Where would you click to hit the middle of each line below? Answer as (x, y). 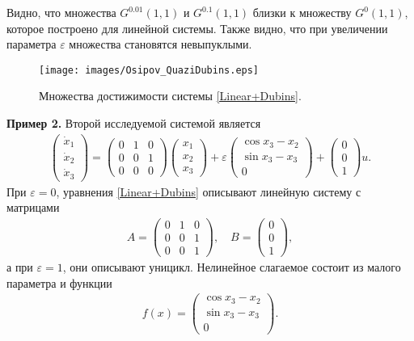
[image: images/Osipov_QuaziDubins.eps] (149, 70)
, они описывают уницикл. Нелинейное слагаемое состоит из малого (232, 267)
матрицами (33, 207)
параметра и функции (59, 282)
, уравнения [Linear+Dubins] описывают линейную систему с (209, 191)
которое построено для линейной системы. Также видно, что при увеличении (197, 28)
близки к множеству (302, 12)
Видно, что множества (61, 12)
